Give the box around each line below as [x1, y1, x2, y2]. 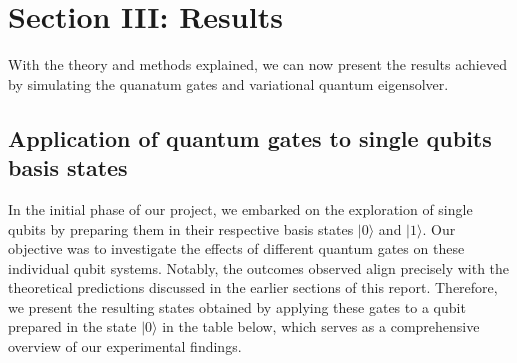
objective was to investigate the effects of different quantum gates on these [8, 238, 465, 259]
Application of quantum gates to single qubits [8, 122, 492, 153]
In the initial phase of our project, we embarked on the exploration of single [8, 198, 473, 219]
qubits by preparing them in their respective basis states [8, 218, 354, 239]
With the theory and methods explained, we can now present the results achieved [8, 54, 507, 75]
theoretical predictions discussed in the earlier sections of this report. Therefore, [8, 277, 498, 298]
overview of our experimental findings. [8, 336, 242, 357]
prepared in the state [8, 316, 137, 337]
